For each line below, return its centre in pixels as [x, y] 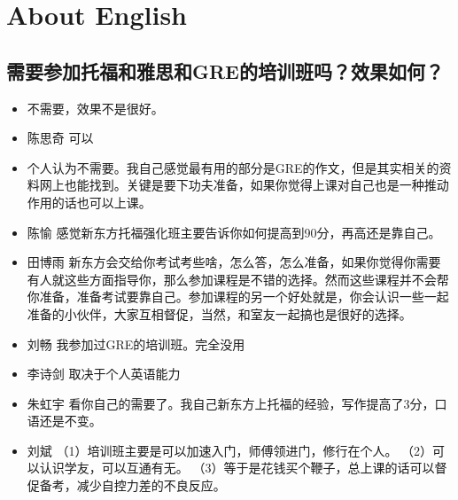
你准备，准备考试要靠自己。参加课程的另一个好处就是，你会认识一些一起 [238, 297]
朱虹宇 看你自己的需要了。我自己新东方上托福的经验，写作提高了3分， [231, 403]
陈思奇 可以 [60, 138]
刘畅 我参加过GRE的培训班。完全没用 [136, 344]
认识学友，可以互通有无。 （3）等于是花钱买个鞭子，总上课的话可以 [237, 468]
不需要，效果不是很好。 [95, 108]
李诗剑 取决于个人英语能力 [104, 374]
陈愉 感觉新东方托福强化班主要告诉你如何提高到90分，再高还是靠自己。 [234, 232]
